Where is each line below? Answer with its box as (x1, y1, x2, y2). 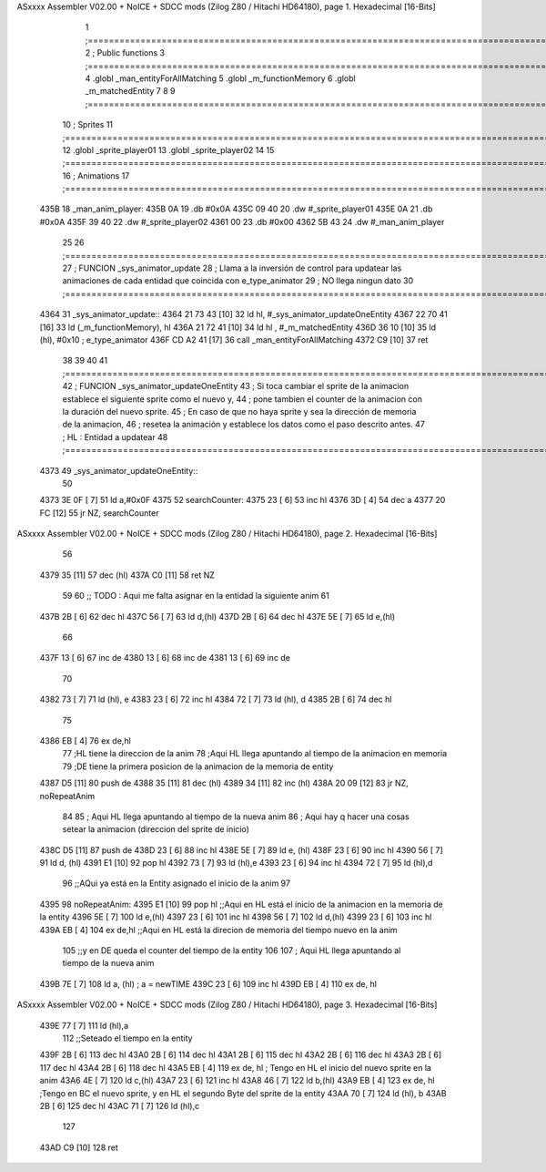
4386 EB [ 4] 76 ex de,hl (39, 735, 131, 746)
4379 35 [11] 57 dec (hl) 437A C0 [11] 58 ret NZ (39, 570, 216, 581)
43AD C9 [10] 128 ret (39, 1142, 118, 1153)
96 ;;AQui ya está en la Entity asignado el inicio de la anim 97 (62, 878, 291, 889)
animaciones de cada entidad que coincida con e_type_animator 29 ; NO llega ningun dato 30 (62, 275, 414, 286)
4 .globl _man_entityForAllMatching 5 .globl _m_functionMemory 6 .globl (85, 73, 356, 84)
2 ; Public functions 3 (85, 47, 166, 58)
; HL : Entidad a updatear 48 (62, 431, 168, 442)
